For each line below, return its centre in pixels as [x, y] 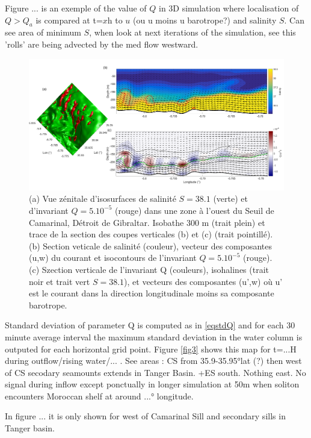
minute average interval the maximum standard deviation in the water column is [154, 336]
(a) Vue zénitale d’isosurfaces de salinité [103, 199]
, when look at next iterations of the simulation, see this [192, 32]
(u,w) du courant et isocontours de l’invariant [113, 258]
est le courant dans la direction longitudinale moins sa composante [152, 293]
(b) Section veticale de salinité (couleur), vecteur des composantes [151, 246]
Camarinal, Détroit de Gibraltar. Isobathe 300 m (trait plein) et [147, 222]
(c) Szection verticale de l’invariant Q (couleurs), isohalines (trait [149, 269]
